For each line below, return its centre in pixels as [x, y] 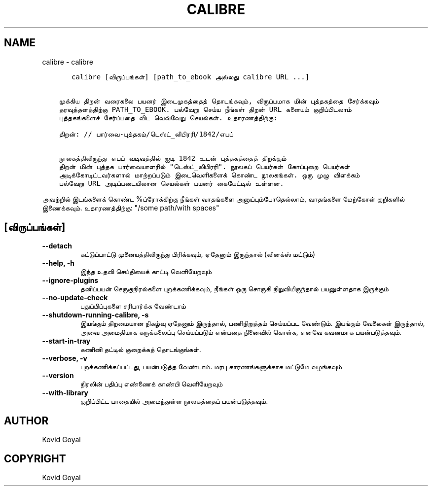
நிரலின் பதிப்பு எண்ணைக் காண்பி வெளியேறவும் [151, 384]
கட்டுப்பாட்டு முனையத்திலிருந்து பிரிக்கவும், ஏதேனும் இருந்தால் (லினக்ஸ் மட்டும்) [198, 254]
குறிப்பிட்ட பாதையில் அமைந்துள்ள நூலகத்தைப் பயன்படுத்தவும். [174, 401]
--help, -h [58, 263]
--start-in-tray [66, 341]
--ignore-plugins [70, 280]
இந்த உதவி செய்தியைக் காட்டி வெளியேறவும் [146, 272]
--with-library [65, 393]
